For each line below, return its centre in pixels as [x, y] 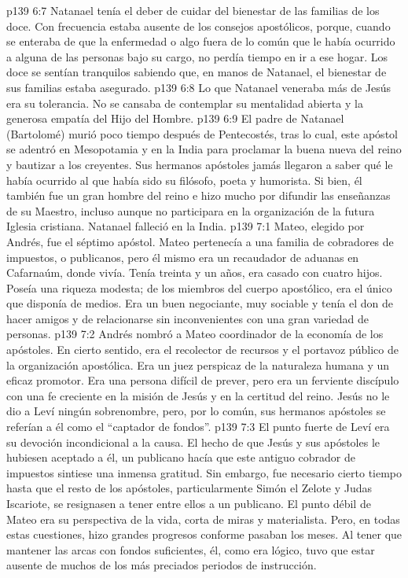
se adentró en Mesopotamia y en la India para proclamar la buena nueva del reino [204, 149]
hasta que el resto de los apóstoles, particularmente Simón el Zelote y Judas [189, 488]
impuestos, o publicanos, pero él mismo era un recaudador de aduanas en [183, 257]
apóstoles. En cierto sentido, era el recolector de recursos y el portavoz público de [202, 350]
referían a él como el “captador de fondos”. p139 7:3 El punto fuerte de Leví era [198, 427]
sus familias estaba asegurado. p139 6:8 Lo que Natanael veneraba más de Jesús [199, 87]
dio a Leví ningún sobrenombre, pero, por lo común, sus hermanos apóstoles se [196, 411]
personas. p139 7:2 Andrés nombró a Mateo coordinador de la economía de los [195, 334]
